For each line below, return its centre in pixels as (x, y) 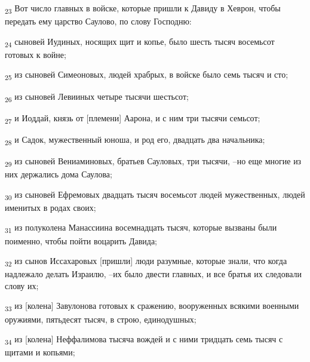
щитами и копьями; (40, 352)
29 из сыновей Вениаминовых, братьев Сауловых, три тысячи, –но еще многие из (153, 161)
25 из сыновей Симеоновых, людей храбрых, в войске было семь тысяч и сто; (147, 75)
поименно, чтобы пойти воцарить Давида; (81, 240)
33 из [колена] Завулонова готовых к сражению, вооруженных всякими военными (152, 306)
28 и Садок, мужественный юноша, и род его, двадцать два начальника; (135, 140)
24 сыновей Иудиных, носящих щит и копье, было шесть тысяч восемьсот (140, 42)
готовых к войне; (36, 54)
